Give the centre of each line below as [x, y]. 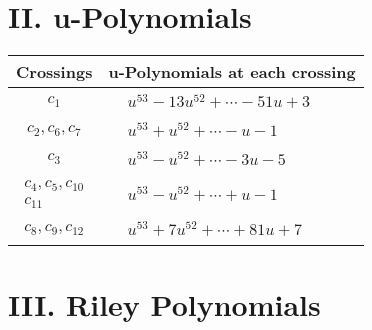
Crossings [54, 72]
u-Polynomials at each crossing [232, 72]
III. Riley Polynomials [164, 303]
